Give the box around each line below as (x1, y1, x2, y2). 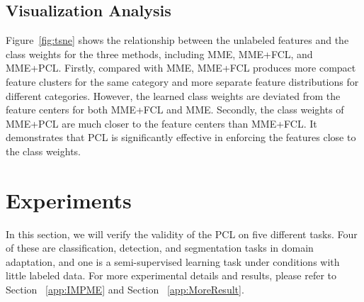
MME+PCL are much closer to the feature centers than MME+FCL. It (6, 116, 317, 130)
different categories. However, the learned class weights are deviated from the (6, 88, 341, 103)
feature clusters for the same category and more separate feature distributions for (6, 74, 359, 89)
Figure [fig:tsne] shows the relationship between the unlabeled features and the (6, 33, 349, 47)
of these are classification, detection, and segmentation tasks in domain (6, 240, 314, 255)
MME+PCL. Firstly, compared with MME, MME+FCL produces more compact (6, 60, 356, 75)
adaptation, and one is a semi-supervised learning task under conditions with (6, 254, 340, 269)
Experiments (6, 185, 132, 214)
